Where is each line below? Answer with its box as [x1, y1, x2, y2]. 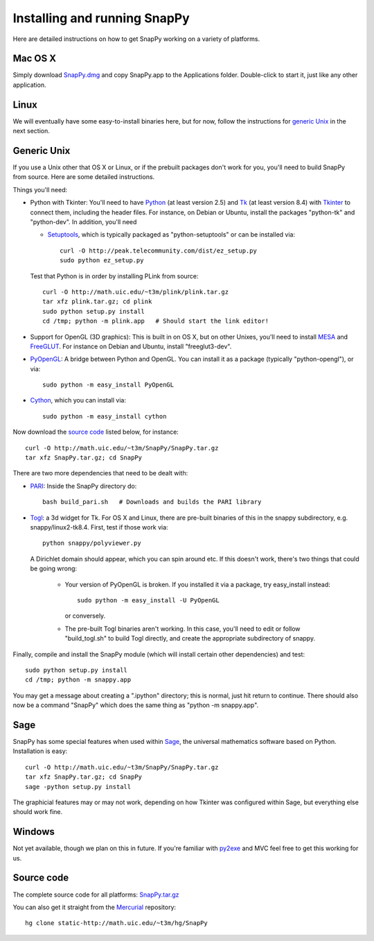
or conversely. [64, 611, 106, 620]
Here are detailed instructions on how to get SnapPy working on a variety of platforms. [12, 35, 260, 43]
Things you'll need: [12, 185, 68, 194]
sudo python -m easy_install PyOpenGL [42, 381, 175, 389]
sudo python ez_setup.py [60, 257, 144, 264]
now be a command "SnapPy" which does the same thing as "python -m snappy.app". [12, 701, 259, 709]
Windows [12, 826, 55, 838]
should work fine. [12, 808, 62, 816]
